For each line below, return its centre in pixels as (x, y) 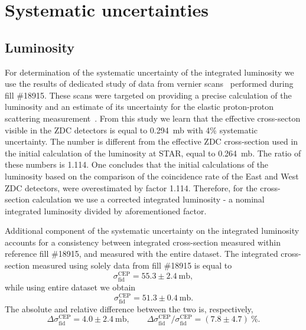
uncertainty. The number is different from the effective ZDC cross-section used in (152, 141)
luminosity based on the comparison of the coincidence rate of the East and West (152, 176)
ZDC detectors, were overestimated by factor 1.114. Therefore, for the (131, 187)
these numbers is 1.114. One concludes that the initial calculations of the (137, 164)
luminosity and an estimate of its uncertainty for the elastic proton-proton (139, 107)
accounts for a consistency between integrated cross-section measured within (143, 242)
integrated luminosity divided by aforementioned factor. (106, 210)
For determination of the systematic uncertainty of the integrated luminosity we (149, 72)
